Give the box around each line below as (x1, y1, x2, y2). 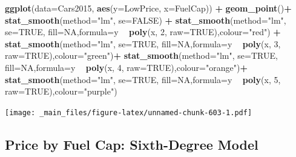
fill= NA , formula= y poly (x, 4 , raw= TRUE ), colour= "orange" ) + (5, 61, 248, 73)
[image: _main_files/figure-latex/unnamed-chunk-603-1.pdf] (5, 108, 252, 117)
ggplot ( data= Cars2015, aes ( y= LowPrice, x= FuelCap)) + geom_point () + (5, 2, 292, 14)
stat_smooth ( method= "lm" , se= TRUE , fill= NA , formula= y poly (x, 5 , (5, 73, 281, 85)
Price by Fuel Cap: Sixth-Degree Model (5, 135, 258, 153)
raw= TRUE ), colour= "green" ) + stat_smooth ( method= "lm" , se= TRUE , (5, 49, 278, 62)
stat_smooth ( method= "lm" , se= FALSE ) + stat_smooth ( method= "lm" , (5, 13, 286, 26)
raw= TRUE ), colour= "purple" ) (5, 85, 117, 98)
